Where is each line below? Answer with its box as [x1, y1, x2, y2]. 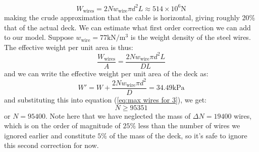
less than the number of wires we [138, 120, 240, 131]
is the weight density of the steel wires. [130, 32, 251, 42]
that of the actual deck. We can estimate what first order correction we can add [4, 22, 251, 32]
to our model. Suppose [4, 32, 74, 42]
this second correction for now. [4, 140, 99, 150]
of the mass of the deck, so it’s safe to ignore [109, 130, 247, 140]
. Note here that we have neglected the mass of [45, 110, 191, 121]
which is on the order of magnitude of [4, 120, 121, 131]
